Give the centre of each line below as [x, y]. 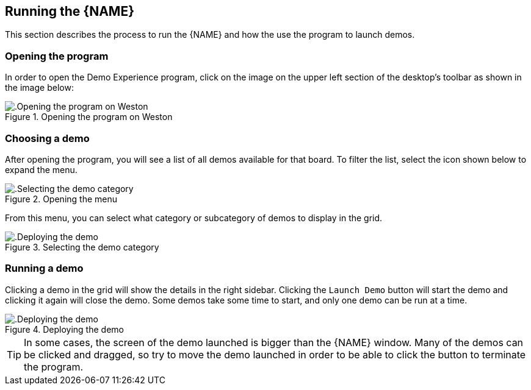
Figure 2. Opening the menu [61, 199]
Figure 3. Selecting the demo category [82, 247]
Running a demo [44, 268]
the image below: [39, 88]
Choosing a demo [47, 138]
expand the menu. [41, 169]
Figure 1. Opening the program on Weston [89, 117]
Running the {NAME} [70, 11]
